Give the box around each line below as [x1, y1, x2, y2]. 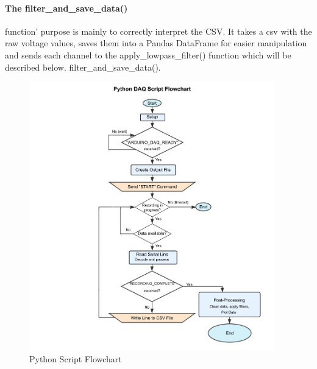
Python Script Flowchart [29, 353, 122, 365]
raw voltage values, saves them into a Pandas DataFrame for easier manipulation [5, 37, 307, 49]
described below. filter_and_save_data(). [5, 60, 161, 73]
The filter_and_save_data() [5, 1, 128, 14]
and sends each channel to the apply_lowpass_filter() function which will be [5, 48, 291, 61]
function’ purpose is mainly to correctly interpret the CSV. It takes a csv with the [5, 24, 312, 37]
